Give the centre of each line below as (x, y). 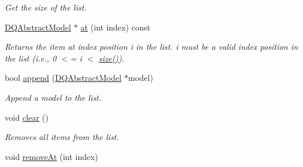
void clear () (27, 117)
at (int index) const (115, 27)
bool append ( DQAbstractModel (63, 78)
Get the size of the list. (46, 7)
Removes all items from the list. (62, 137)
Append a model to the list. (53, 97)
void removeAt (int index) (52, 156)
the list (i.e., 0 (31, 58)
